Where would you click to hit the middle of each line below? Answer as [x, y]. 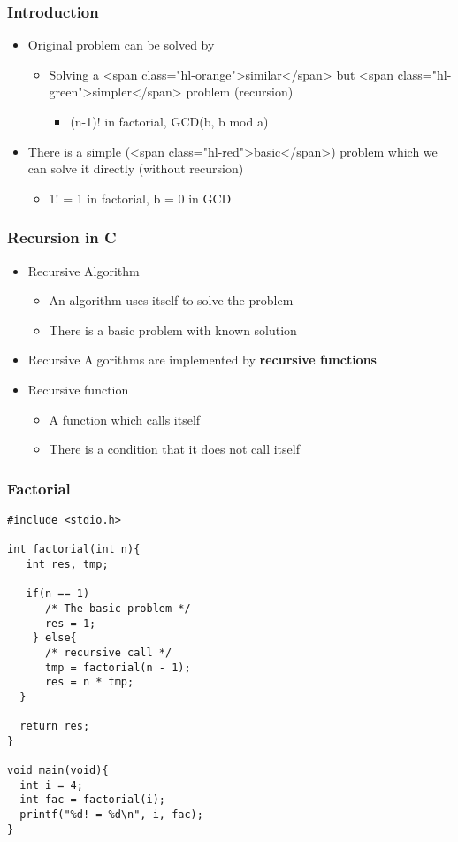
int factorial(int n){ [74, 550]
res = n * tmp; [89, 682]
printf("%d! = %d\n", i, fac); [111, 815]
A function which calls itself [125, 419]
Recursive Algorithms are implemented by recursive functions [202, 360]
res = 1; [70, 623]
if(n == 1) [58, 594]
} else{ [54, 638]
